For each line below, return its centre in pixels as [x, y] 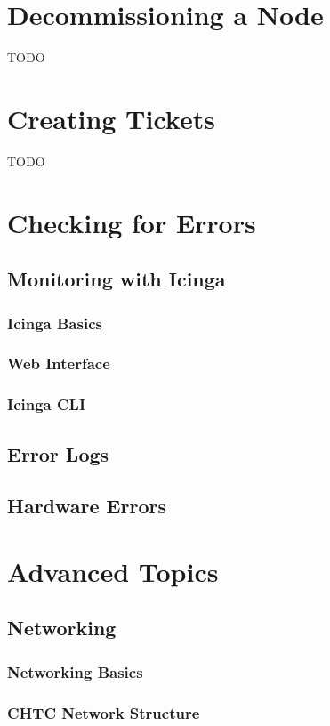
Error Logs [58, 453]
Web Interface [59, 363]
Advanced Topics [113, 571]
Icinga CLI [47, 404]
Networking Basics [75, 671]
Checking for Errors [132, 222]
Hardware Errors [87, 506]
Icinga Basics [55, 323]
